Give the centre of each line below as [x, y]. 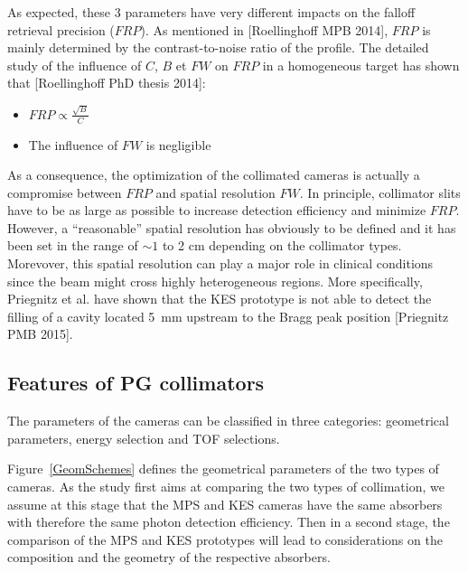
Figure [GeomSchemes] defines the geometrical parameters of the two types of [223, 469]
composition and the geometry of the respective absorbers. [169, 557]
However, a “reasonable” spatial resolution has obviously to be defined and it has [232, 227]
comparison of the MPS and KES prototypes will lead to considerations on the [225, 539]
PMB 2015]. [40, 334]
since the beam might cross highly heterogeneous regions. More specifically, [215, 281]
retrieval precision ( [61, 29]
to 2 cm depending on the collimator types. [282, 245]
